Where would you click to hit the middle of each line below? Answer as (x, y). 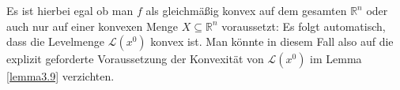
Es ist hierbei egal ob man (70, 10)
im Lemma (336, 59)
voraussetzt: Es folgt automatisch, (304, 26)
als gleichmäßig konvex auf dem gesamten (246, 10)
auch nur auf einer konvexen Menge (92, 26)
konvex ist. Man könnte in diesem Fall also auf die (272, 41)
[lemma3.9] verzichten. (60, 76)
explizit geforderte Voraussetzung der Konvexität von (135, 59)
